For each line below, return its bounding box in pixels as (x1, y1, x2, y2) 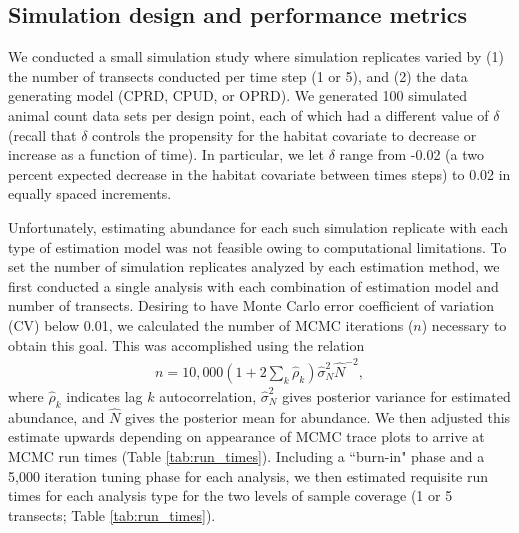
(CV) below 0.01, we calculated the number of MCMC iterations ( (8, 314, 414, 335)
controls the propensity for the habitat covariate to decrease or (92, 124, 477, 145)
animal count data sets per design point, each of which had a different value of (8, 104, 489, 125)
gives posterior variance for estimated (282, 385, 511, 406)
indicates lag (66, 385, 143, 406)
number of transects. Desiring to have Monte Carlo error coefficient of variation (8, 295, 495, 316)
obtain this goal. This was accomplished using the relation (8, 334, 365, 355)
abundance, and (8, 406, 105, 427)
